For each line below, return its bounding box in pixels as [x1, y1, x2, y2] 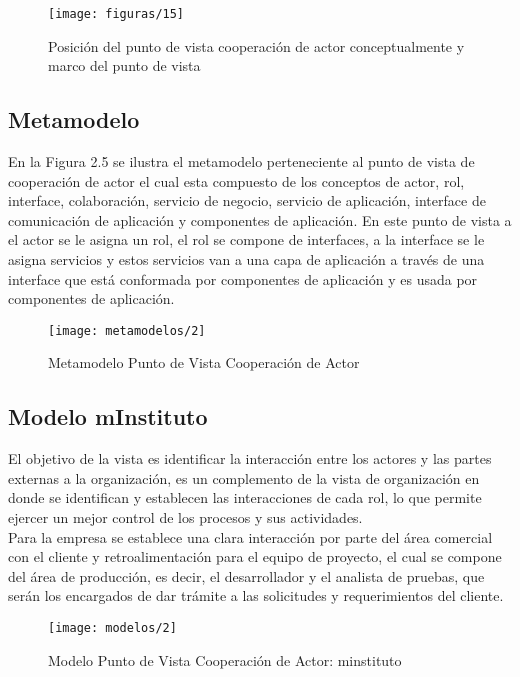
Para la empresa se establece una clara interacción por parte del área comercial [8, 526, 493, 547]
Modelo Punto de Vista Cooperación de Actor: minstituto [48, 649, 402, 670]
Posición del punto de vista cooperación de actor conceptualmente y [48, 35, 465, 56]
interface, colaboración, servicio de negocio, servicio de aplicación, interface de [8, 190, 486, 211]
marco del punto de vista [48, 55, 201, 76]
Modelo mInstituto [8, 401, 208, 432]
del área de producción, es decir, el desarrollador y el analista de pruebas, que [8, 565, 485, 586]
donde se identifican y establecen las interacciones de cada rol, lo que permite [8, 487, 482, 508]
